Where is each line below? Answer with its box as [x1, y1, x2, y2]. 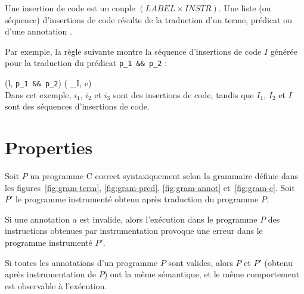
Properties [5, 135, 93, 159]
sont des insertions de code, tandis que [113, 88, 254, 101]
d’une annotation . [5, 25, 72, 37]
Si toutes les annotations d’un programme [5, 256, 158, 268]
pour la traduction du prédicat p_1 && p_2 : [5, 57, 167, 69]
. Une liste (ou [218, 2, 271, 14]
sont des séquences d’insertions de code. [5, 100, 150, 112]
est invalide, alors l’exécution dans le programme [79, 212, 258, 225]
